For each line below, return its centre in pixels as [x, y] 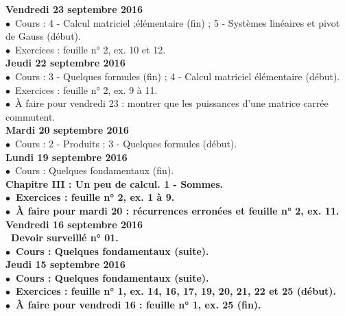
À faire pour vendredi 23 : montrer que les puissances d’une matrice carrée [171, 103]
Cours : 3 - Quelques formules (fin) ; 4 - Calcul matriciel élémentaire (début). [177, 76]
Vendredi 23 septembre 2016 [74, 9]
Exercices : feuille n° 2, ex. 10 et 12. [90, 49]
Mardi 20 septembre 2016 [67, 130]
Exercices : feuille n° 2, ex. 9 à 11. [86, 89]
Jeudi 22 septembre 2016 [66, 63]
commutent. [31, 116]
